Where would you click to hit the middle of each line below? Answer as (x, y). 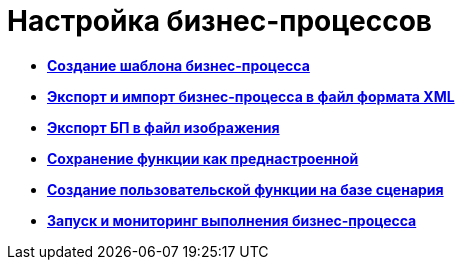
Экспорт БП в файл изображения (163, 127)
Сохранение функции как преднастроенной (203, 158)
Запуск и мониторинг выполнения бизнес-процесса (232, 220)
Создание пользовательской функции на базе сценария (245, 189)
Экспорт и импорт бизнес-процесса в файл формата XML (251, 96)
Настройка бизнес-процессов (220, 21)
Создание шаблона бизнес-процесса (178, 65)
